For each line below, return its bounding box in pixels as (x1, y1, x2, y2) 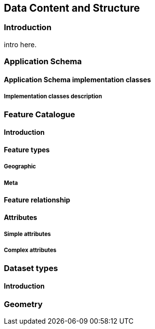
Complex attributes (4, 247, 57, 254)
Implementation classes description (4, 93, 102, 100)
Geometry (4, 299, 43, 309)
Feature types (4, 145, 50, 154)
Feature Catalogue (4, 109, 75, 119)
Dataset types (4, 263, 58, 273)
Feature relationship (4, 195, 70, 204)
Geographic (4, 163, 36, 170)
